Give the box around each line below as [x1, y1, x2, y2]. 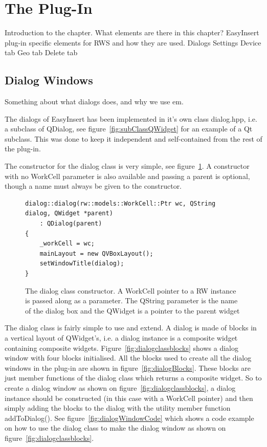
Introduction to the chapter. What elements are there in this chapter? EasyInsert [5, 27, 259, 38]
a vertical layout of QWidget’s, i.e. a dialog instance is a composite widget [5, 332, 238, 343]
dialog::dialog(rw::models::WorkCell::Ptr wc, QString [25, 199, 216, 207]
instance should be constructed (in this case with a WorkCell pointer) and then [5, 392, 253, 403]
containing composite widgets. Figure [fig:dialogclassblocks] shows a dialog [5, 342, 238, 353]
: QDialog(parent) [39, 220, 102, 228]
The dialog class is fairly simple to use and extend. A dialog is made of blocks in [5, 322, 257, 333]
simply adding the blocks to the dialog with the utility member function [5, 403, 231, 413]
